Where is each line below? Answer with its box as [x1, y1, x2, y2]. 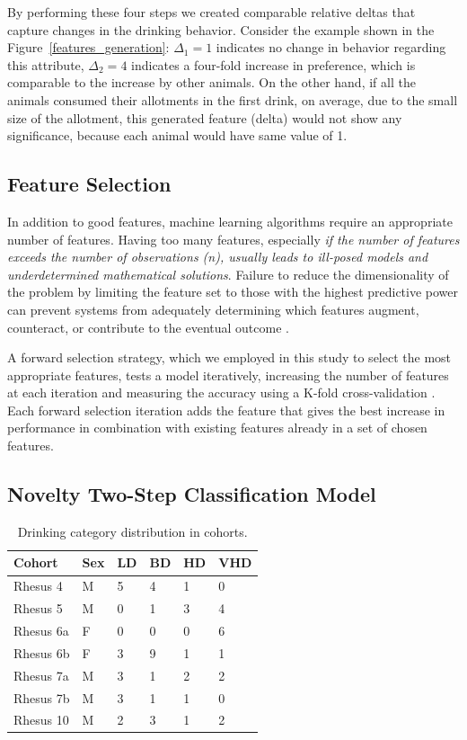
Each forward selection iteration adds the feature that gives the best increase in [7, 400, 445, 419]
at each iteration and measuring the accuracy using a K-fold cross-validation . [7, 383, 436, 402]
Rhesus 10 [13, 710, 69, 729]
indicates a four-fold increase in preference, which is [131, 55, 416, 74]
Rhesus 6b [13, 643, 70, 662]
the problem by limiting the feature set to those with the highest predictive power [7, 282, 459, 301]
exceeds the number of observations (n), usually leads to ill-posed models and [7, 247, 428, 266]
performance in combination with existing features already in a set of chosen [7, 418, 427, 437]
